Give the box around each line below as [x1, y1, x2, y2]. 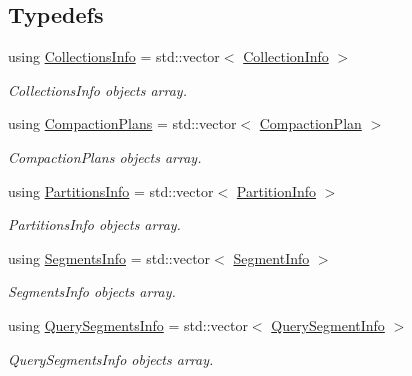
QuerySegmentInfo [271, 314, 385, 335]
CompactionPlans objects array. [8, 146, 202, 167]
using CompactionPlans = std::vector [8, 113, 237, 134]
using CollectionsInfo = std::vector [8, 46, 220, 67]
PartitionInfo [236, 180, 317, 201]
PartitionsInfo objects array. [8, 214, 181, 235]
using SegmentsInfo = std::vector [8, 247, 211, 268]
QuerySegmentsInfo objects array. [8, 348, 214, 369]
